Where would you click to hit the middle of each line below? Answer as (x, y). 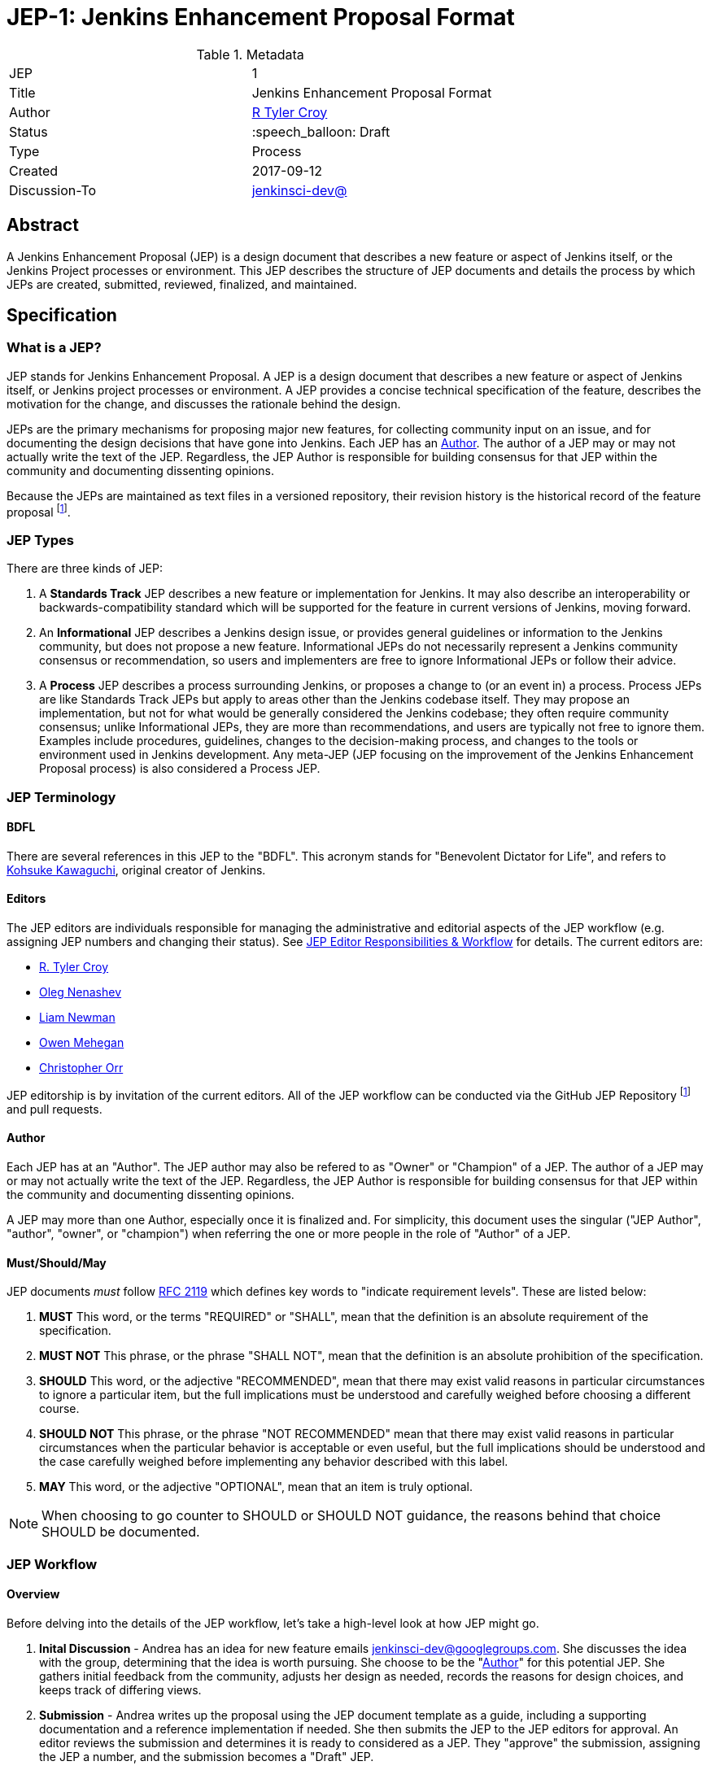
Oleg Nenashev (81, 992)
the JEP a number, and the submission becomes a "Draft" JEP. (207, 1756)
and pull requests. (55, 1109)
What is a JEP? (54, 348)
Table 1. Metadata (250, 54)
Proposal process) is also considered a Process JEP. (180, 769)
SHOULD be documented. (121, 1532)
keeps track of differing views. (120, 1689)
